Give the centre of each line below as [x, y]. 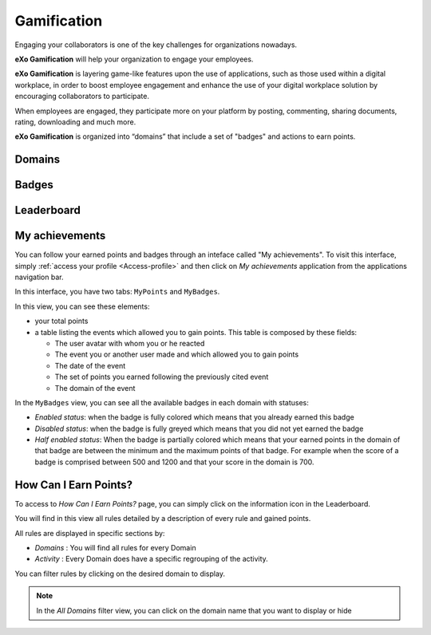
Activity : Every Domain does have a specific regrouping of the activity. [152, 559]
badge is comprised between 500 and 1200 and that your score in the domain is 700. [174, 462]
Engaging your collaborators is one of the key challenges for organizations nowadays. [156, 45]
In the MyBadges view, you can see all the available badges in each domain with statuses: [162, 402]
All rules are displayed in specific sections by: [90, 533]
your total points [61, 321]
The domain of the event [95, 388]
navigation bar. [39, 277]
